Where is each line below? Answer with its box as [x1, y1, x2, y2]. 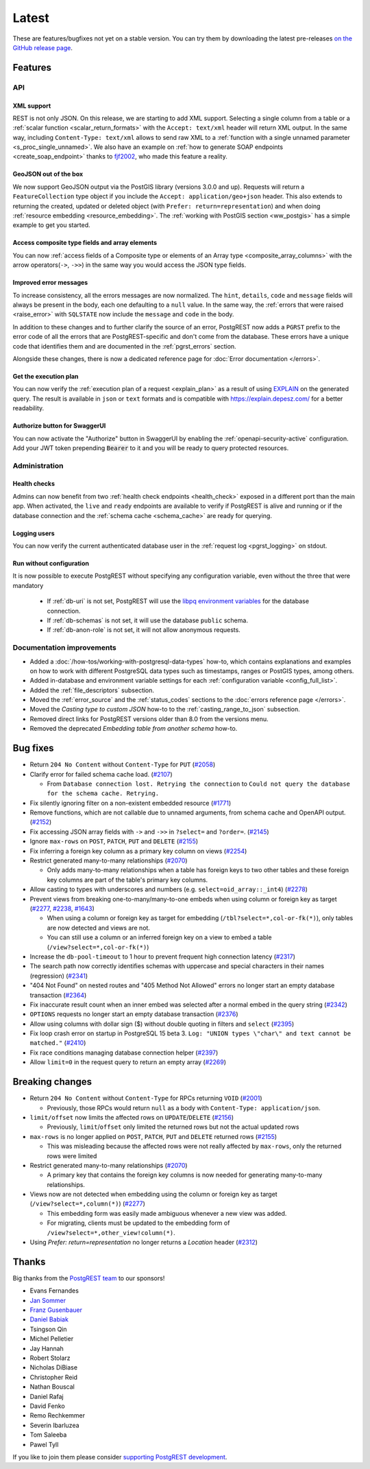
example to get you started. [12, 221, 90, 229]
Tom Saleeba [29, 1431, 67, 1439]
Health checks [12, 480, 55, 488]
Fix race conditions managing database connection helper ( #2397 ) [29, 1048, 219, 1057]
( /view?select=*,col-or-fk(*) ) [47, 943, 149, 951]
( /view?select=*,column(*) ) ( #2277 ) [29, 1199, 145, 1208]
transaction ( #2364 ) [29, 991, 87, 999]
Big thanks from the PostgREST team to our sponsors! [12, 1273, 165, 1282]
